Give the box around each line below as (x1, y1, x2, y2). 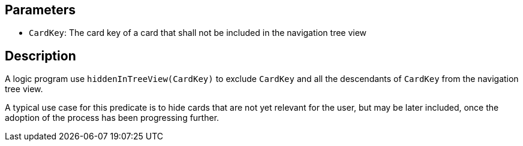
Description (5, 48, 76, 63)
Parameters (5, 2, 76, 17)
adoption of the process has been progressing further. (5, 112, 220, 123)
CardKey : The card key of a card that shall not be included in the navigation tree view (29, 28, 367, 38)
